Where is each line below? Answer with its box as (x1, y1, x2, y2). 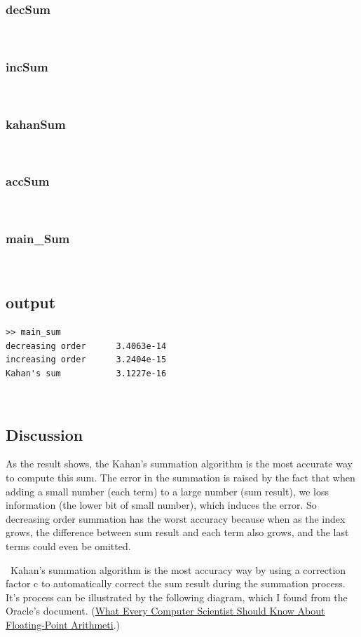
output (6, 292, 56, 313)
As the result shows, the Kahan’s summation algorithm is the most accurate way (6, 456, 353, 471)
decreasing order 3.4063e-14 (6, 341, 167, 351)
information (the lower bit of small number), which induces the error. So (6, 498, 317, 512)
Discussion (6, 423, 83, 445)
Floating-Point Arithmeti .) (6, 617, 121, 631)
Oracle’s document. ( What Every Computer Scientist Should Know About (6, 603, 325, 618)
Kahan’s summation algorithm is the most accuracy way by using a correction (10, 562, 346, 577)
